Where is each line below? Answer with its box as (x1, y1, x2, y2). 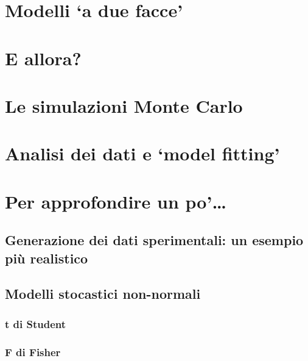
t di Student (5, 316, 66, 331)
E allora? (5, 45, 82, 70)
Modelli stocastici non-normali (5, 284, 201, 303)
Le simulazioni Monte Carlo (5, 93, 243, 118)
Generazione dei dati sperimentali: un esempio (5, 231, 304, 249)
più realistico (5, 248, 88, 267)
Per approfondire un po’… (5, 188, 226, 213)
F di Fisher (5, 344, 61, 359)
